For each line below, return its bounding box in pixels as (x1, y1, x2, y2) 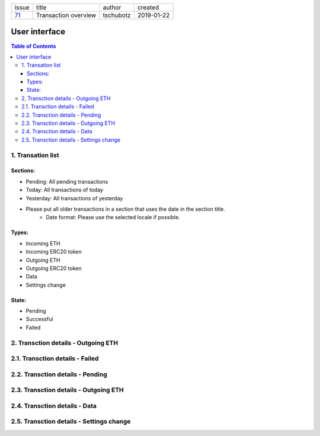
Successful (25, 316, 53, 323)
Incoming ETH (25, 240, 60, 247)
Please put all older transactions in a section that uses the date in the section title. (25, 205, 225, 213)
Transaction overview (36, 11, 97, 19)
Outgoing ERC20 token (25, 264, 82, 272)
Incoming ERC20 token (25, 248, 82, 255)
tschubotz (103, 11, 131, 19)
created (137, 4, 159, 11)
